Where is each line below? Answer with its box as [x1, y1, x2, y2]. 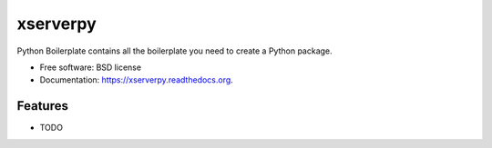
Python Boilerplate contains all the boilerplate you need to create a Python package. [16, 45, 333, 56]
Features [16, 98, 68, 113]
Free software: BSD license [39, 62, 141, 73]
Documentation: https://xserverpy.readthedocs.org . [39, 74, 234, 85]
